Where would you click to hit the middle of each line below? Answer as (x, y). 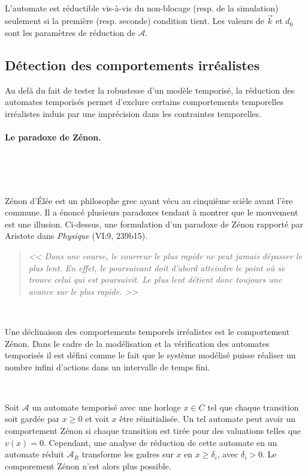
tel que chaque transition (253, 407)
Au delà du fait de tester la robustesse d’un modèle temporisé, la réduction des (150, 90)
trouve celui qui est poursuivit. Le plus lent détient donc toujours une (155, 279)
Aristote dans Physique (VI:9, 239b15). (76, 236)
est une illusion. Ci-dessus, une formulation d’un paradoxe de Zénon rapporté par (154, 224)
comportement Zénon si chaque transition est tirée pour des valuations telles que (153, 431)
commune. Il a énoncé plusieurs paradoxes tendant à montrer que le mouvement (152, 212)
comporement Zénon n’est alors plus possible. (88, 465)
